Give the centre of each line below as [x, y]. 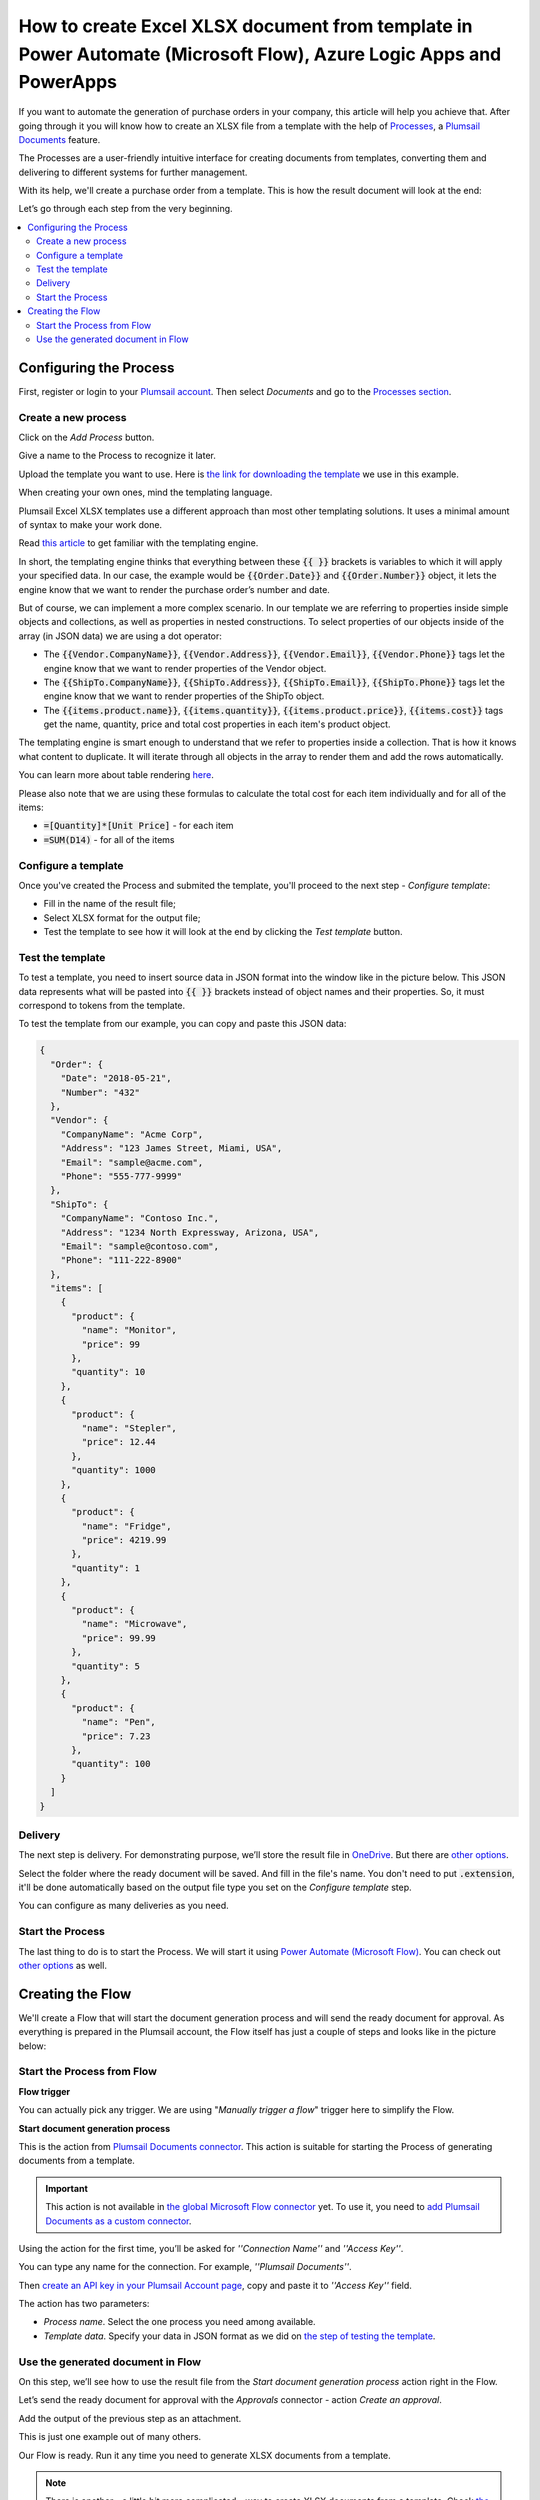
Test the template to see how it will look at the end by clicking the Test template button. [223, 932]
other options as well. [62, 1965]
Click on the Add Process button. [86, 437]
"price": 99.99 [119, 1638]
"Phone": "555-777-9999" [121, 1176]
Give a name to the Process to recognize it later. [117, 456]
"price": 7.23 [116, 1736]
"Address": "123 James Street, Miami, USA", [171, 1148]
